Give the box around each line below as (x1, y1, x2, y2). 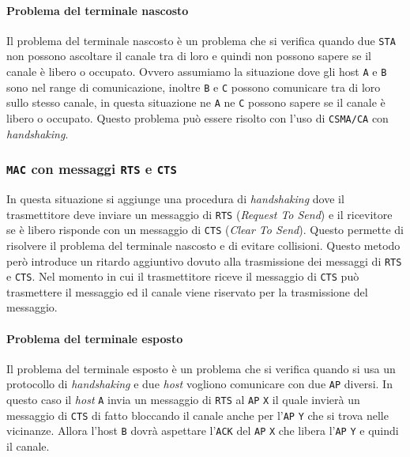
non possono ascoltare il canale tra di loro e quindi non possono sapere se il (6, 47, 371, 64)
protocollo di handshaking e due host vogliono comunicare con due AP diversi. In (6, 376, 393, 392)
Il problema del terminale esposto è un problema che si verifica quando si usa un (6, 360, 396, 376)
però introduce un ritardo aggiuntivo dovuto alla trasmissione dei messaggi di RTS (6, 252, 402, 269)
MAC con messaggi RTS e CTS (6, 159, 177, 179)
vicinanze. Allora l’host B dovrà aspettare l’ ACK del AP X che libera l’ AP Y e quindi (6, 422, 399, 439)
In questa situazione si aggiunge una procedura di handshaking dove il (6, 191, 344, 207)
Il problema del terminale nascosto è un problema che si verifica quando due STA (6, 32, 396, 48)
